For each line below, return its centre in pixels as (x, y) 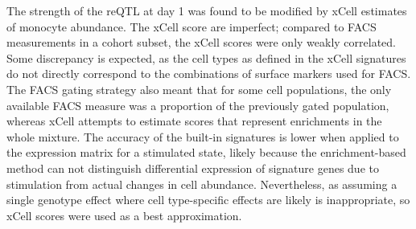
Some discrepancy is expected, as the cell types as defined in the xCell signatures (206, 57)
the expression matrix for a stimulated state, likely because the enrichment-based (206, 152)
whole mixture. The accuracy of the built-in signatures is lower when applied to (203, 136)
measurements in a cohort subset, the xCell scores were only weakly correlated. (202, 42)
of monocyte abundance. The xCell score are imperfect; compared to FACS (192, 26)
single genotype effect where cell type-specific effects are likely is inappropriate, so (208, 200)
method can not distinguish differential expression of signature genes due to (193, 168)
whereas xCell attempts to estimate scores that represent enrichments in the (194, 121)
